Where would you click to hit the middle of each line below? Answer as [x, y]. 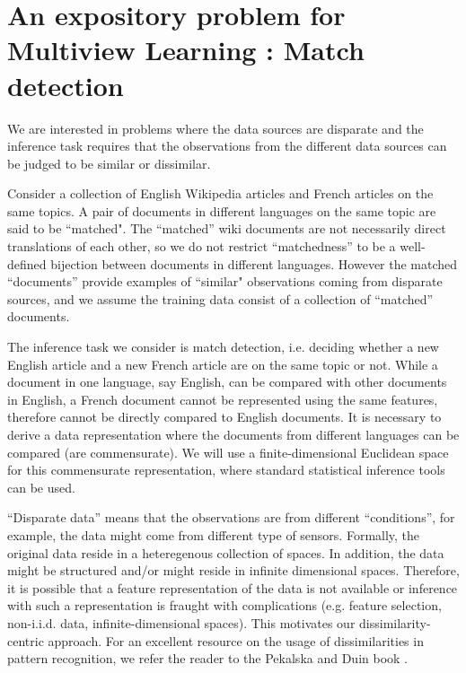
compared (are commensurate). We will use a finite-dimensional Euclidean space [228, 452]
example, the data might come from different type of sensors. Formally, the [214, 534]
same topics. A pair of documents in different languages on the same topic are [222, 210]
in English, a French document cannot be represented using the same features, [223, 399]
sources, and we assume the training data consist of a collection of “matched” [220, 298]
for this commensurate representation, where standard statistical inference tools [226, 470]
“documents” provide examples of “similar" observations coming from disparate [225, 281]
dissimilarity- [395, 622]
